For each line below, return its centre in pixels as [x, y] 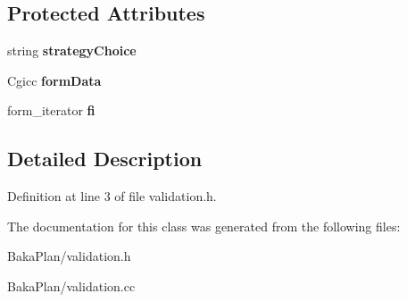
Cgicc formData [54, 80]
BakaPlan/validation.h [69, 256]
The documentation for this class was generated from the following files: [204, 226]
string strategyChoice [72, 50]
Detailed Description [105, 159]
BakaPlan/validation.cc [71, 285]
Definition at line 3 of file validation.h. [112, 196]
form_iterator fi [51, 110]
